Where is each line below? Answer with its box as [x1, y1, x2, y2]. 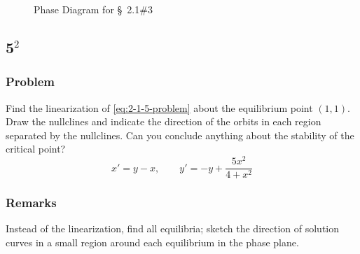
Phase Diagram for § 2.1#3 [34, 2, 153, 16]
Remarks [6, 194, 57, 211]
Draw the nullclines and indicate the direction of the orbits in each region [6, 114, 321, 129]
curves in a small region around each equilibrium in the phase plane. [6, 234, 299, 249]
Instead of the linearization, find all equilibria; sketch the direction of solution [6, 221, 340, 236]
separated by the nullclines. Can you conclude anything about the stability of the [6, 127, 354, 142]
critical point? [6, 141, 66, 156]
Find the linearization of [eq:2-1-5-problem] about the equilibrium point [6, 100, 313, 115]
